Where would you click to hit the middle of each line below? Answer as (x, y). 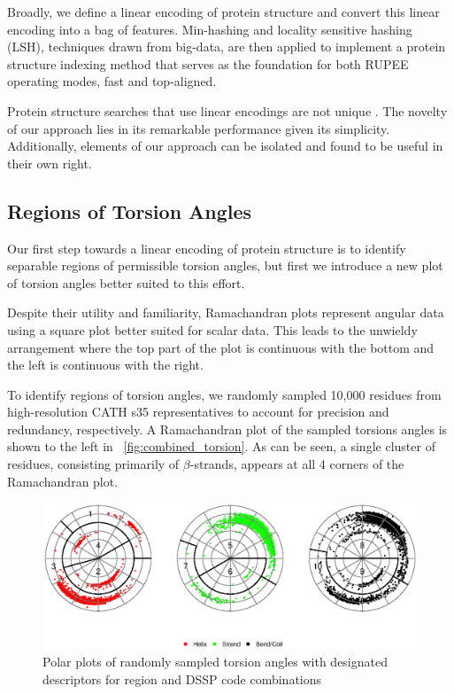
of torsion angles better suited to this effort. (126, 282)
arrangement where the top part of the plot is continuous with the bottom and (221, 347)
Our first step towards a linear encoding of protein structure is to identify (207, 248)
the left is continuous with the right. (105, 365)
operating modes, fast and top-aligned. (112, 81)
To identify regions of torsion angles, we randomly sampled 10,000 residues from (224, 394)
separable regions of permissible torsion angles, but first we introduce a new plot (225, 265)
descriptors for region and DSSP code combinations (182, 678)
